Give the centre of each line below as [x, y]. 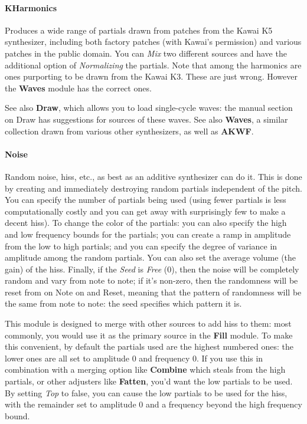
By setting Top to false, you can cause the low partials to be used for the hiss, [146, 392]
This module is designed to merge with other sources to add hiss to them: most [148, 323]
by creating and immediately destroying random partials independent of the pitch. [153, 188]
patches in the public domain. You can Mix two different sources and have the [146, 53]
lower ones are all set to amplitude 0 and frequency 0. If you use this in [134, 358]
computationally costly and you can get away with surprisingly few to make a [145, 211]
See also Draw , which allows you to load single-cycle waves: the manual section [149, 108]
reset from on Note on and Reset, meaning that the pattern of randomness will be [153, 292]
